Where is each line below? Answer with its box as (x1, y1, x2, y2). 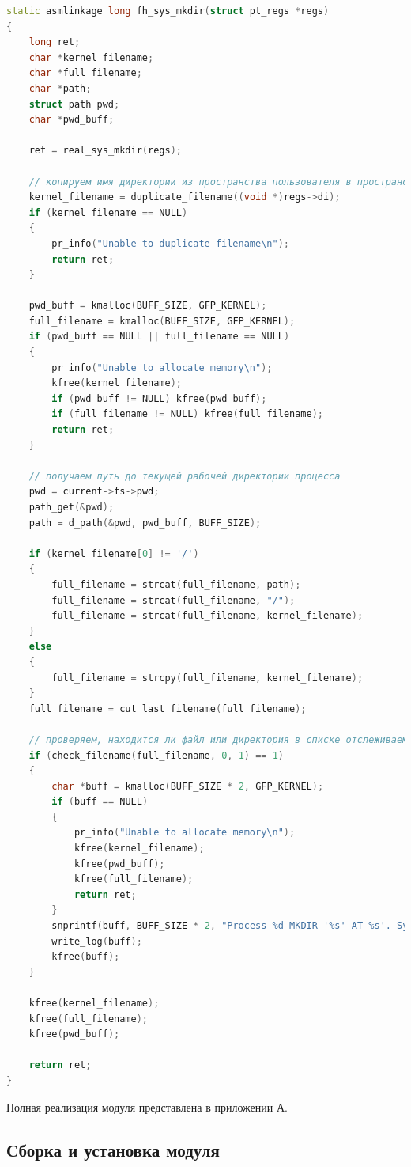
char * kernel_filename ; (28, 51, 154, 63)
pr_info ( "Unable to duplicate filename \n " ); (51, 237, 289, 249)
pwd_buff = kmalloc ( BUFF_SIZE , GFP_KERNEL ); (28, 300, 267, 312)
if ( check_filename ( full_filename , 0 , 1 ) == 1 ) (28, 749, 285, 761)
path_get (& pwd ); (28, 502, 115, 513)
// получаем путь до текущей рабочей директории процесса (28, 470, 341, 482)
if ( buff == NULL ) (51, 796, 149, 808)
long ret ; (28, 36, 81, 48)
